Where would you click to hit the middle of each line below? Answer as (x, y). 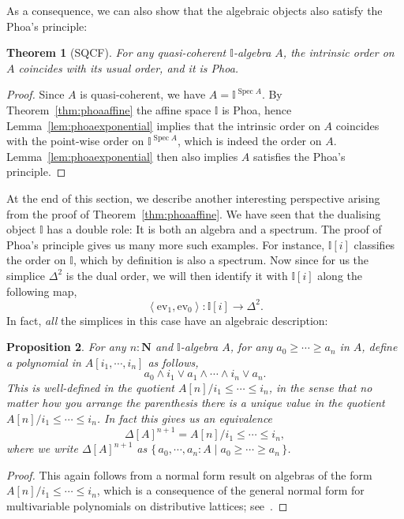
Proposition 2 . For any (66, 347)
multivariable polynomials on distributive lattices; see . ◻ (147, 505)
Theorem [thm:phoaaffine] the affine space (109, 109)
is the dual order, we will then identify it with (177, 275)
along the (340, 275)
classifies (374, 244)
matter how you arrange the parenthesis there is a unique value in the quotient (196, 403)
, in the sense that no (320, 387)
